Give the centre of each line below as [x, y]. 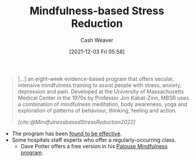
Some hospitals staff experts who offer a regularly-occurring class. [94, 140]
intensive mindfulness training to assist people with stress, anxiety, [100, 85]
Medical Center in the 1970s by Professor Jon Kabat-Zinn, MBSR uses [103, 98]
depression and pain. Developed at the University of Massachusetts [101, 91]
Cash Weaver [97, 40]
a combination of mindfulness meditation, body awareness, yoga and [102, 104]
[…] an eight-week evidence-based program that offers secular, [96, 79]
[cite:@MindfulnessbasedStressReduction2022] [76, 122]
